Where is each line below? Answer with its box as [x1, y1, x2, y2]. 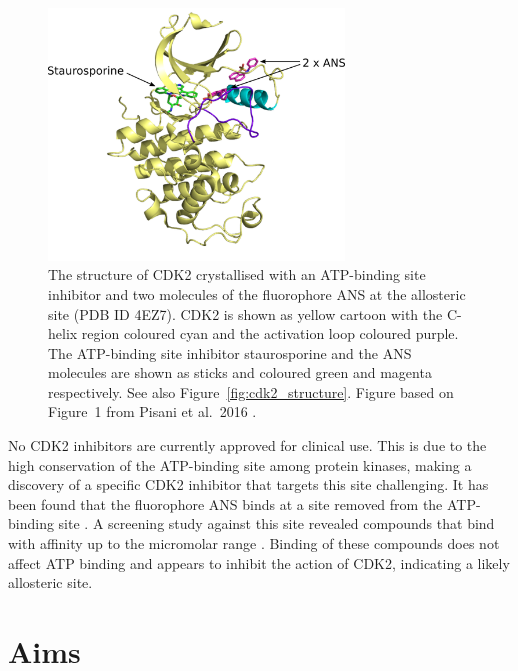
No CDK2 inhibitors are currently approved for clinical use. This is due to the [8, 435, 487, 456]
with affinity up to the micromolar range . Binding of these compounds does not [8, 533, 500, 554]
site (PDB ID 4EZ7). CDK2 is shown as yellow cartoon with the [48, 303, 443, 324]
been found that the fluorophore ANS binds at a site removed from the [8, 493, 443, 514]
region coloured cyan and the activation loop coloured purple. [81, 323, 459, 344]
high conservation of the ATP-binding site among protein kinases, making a [8, 454, 472, 475]
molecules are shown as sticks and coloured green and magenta [48, 362, 432, 383]
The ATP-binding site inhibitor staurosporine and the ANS [48, 342, 412, 363]
